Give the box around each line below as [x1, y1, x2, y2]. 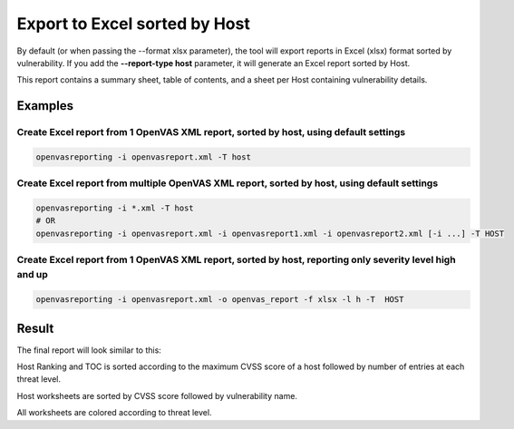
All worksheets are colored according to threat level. [16, 407, 212, 418]
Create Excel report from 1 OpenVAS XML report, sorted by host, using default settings [16, 126, 406, 139]
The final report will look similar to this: [16, 345, 162, 356]
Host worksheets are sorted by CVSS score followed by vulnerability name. [16, 390, 298, 401]
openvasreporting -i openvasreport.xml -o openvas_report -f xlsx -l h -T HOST [35, 295, 404, 305]
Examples [16, 98, 74, 113]
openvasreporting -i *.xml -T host [35, 203, 194, 213]
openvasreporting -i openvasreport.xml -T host [35, 151, 251, 162]
